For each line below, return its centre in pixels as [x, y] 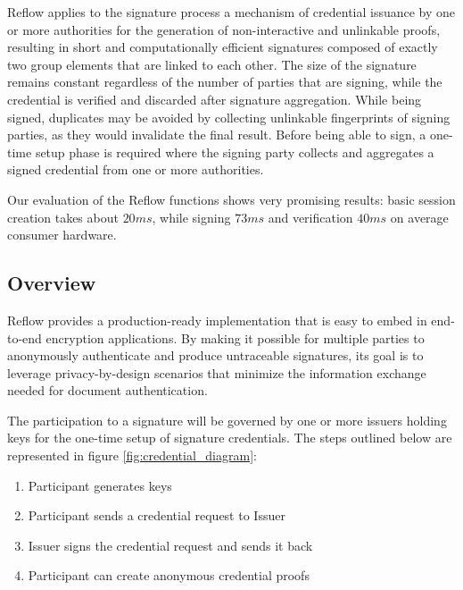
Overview [52, 283]
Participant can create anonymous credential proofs [169, 575]
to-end [25, 337]
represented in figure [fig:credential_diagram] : [132, 455]
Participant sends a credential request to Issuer [157, 515]
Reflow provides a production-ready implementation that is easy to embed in [217, 320]
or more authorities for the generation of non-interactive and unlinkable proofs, [224, 29]
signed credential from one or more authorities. [136, 169]
